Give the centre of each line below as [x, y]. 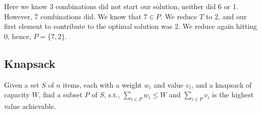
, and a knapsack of [222, 84]
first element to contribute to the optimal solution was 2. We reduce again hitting [131, 26]
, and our [232, 16]
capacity [17, 95]
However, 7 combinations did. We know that [73, 16]
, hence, [19, 36]
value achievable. [30, 106]
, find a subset [60, 95]
